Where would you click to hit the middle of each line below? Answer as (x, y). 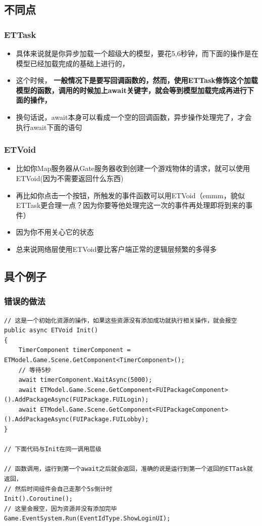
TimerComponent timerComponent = (74, 350)
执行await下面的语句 (49, 127)
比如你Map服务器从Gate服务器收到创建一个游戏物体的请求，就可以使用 (133, 168)
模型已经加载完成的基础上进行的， (72, 63)
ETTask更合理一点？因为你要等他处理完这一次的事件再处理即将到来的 (131, 205)
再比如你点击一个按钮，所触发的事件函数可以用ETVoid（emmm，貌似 (130, 195)
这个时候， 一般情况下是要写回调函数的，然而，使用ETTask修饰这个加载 (137, 80)
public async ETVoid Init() (51, 331)
